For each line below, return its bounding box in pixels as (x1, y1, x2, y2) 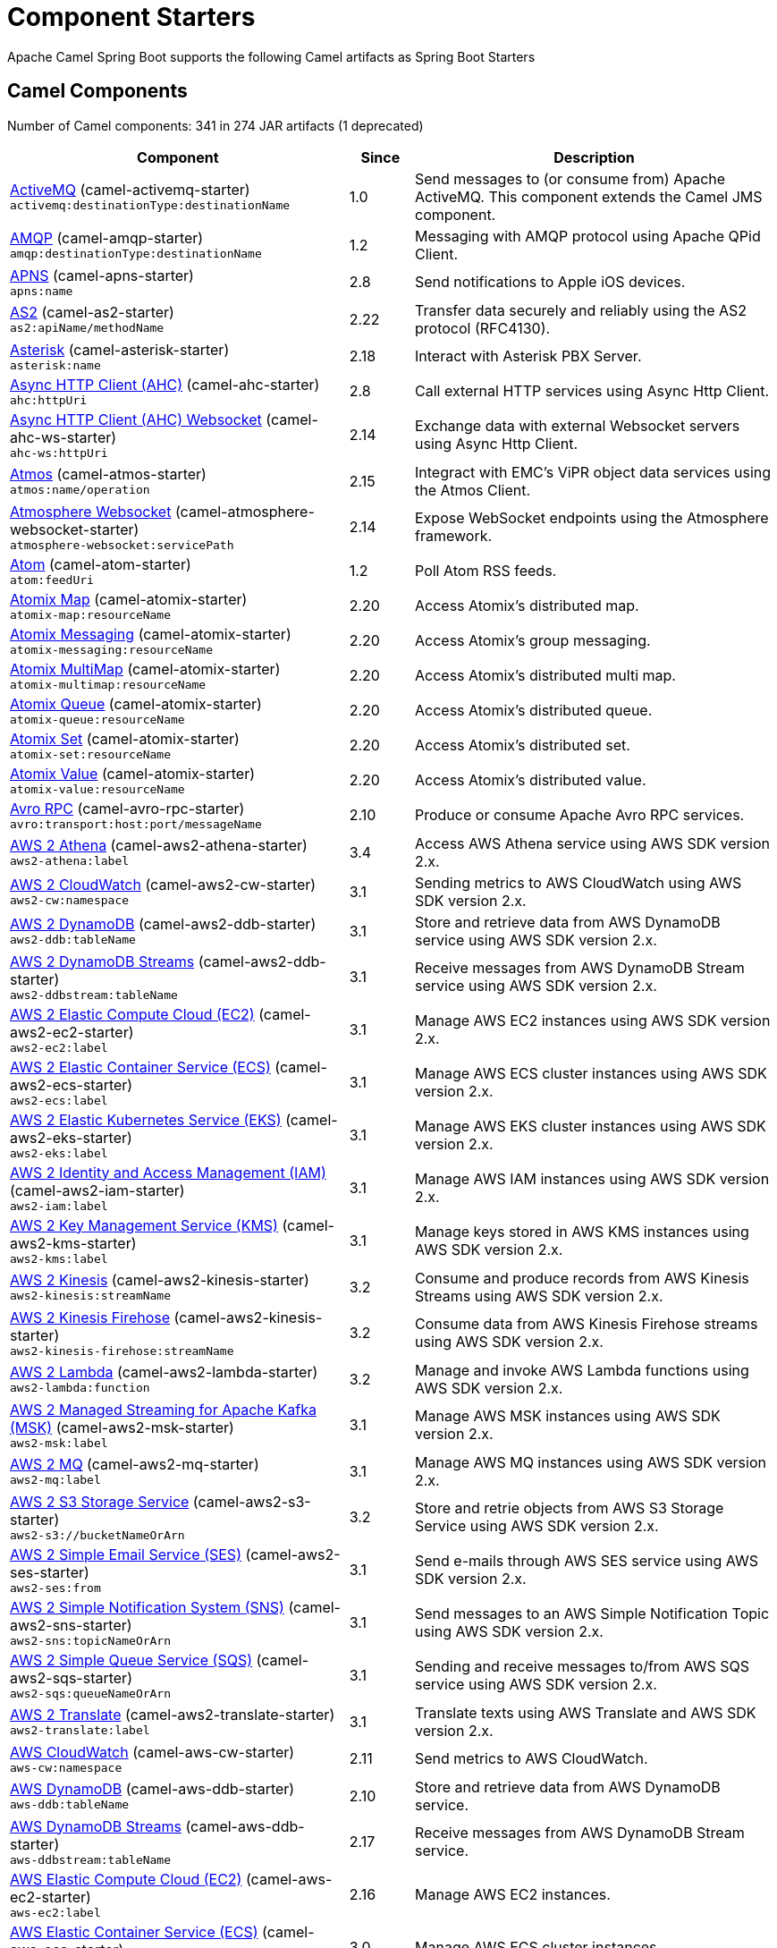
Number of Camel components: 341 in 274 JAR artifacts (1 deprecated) (7, 117, 424, 133)
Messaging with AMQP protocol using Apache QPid (415, 226, 761, 245)
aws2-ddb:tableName (10, 933, 136, 947)
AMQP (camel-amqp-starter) (10, 229, 204, 248)
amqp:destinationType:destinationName (10, 247, 262, 261)
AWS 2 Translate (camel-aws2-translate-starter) (10, 1706, 335, 1724)
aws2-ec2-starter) (10, 1022, 134, 1041)
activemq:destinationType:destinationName (10, 199, 291, 213)
